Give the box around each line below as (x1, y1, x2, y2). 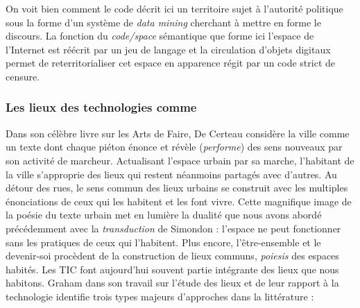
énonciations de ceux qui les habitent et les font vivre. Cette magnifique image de (6, 194, 352, 208)
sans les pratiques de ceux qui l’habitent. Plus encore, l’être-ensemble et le (6, 234, 321, 249)
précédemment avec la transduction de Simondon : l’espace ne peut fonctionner (6, 221, 341, 235)
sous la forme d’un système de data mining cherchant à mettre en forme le (6, 15, 321, 29)
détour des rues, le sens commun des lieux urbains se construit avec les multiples (6, 180, 348, 195)
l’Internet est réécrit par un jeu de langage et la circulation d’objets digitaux (6, 42, 331, 56)
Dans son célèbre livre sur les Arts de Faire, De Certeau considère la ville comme (6, 126, 350, 140)
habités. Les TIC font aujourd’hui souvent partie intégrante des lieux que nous (6, 262, 339, 276)
